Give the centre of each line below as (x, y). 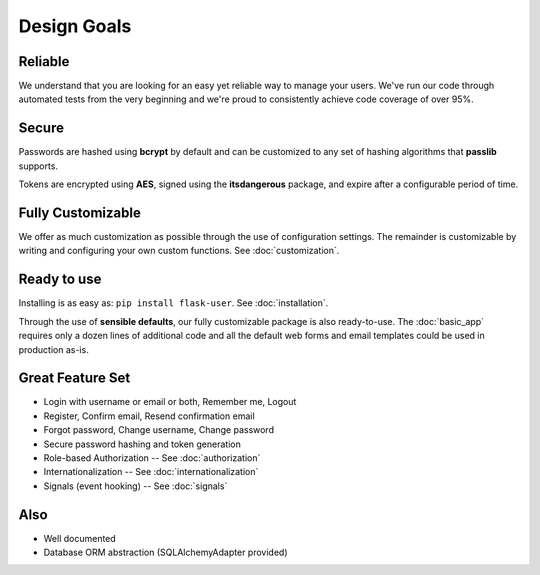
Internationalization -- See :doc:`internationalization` (151, 472)
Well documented (80, 538)
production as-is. (53, 349)
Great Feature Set (74, 378)
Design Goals (75, 26)
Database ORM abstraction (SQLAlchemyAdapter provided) (165, 552)
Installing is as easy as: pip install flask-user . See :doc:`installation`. (173, 303)
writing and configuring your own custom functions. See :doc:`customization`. (179, 251)
